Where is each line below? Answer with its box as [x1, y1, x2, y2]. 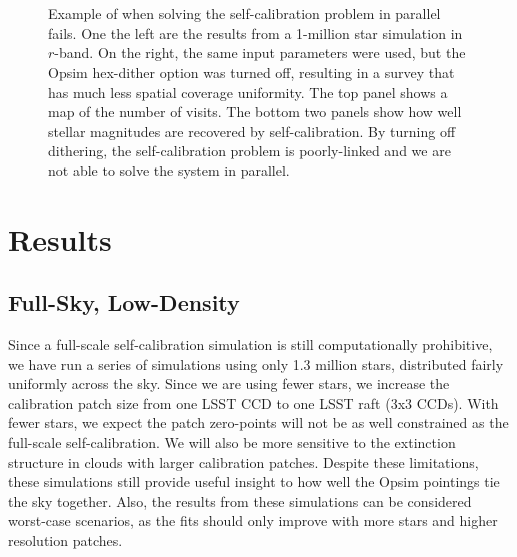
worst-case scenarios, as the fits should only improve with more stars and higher [8, 510, 498, 531]
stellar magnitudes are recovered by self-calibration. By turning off [48, 120, 456, 141]
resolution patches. [8, 530, 123, 551]
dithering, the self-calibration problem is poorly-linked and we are [48, 140, 451, 161]
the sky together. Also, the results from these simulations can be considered [8, 490, 472, 511]
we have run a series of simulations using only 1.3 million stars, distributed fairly [8, 353, 504, 374]
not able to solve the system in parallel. [48, 159, 290, 180]
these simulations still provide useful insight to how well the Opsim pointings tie [8, 471, 500, 492]
